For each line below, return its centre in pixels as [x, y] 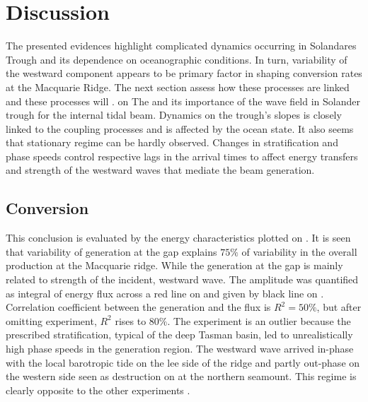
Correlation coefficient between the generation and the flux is [138, 307]
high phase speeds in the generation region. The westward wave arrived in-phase [180, 349]
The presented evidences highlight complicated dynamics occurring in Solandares [181, 46]
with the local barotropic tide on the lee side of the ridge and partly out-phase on [183, 362]
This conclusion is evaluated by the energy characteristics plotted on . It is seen [178, 238]
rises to [131, 320]
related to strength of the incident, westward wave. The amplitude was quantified [182, 279]
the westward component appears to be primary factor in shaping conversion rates [184, 73]
